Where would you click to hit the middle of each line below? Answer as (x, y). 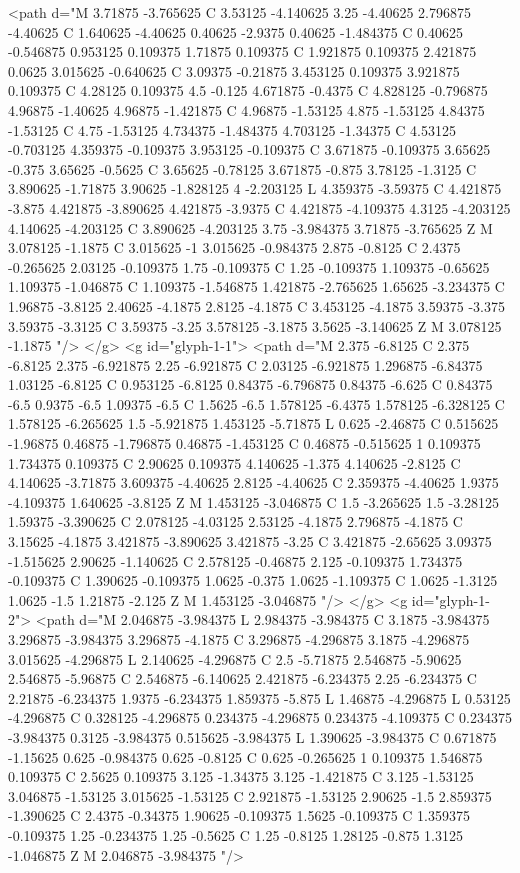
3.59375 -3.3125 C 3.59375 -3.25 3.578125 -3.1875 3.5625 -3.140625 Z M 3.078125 (255, 325)
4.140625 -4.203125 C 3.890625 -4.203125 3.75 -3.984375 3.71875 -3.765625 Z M (250, 227)
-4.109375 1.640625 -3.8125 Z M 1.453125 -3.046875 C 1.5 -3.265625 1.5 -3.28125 (254, 501)
